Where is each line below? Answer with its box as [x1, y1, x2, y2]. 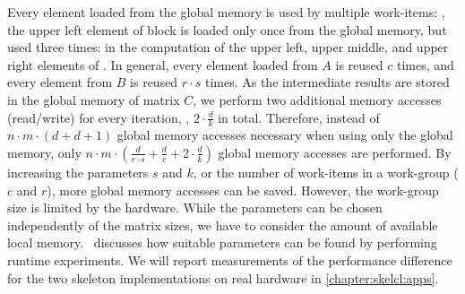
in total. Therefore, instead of [218, 108, 380, 126]
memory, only [7, 143, 82, 161]
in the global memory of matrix [7, 90, 180, 108]
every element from [7, 73, 113, 91]
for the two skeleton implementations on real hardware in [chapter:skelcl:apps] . [7, 268, 439, 287]
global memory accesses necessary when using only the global [116, 125, 453, 144]
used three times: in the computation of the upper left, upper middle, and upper [7, 38, 449, 56]
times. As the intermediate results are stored [204, 73, 450, 91]
